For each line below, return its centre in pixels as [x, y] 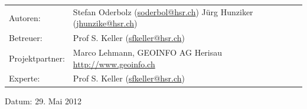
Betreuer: [26, 38]
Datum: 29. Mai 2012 [43, 101]
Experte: [25, 78]
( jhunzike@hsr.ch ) [105, 23]
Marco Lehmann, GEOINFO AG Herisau [148, 52]
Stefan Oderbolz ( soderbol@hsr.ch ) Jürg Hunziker [163, 11]
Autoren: [25, 17]
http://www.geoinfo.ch [114, 64]
